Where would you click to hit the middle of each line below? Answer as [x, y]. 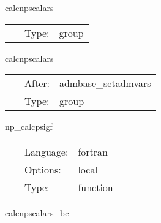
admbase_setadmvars [105, 83]
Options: [43, 169]
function [95, 187]
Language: [47, 151]
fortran [93, 151]
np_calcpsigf [29, 127]
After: [37, 83]
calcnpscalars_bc [37, 212]
